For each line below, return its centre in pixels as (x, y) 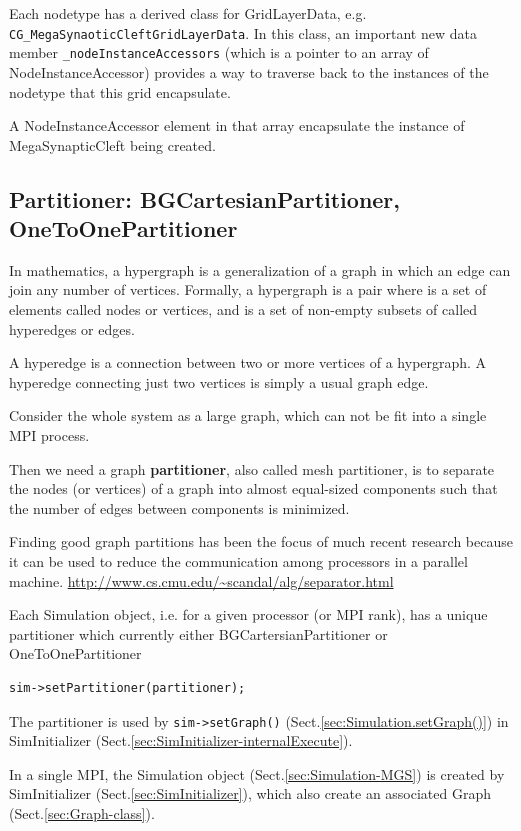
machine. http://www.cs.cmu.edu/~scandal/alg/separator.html (201, 580)
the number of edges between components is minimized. (179, 507)
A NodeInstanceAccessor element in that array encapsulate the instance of (237, 125)
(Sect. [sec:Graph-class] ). (82, 813)
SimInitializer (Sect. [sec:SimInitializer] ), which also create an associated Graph (250, 793)
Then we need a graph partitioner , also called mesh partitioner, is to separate (252, 468)
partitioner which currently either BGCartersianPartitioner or (198, 633)
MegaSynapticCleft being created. (112, 144)
